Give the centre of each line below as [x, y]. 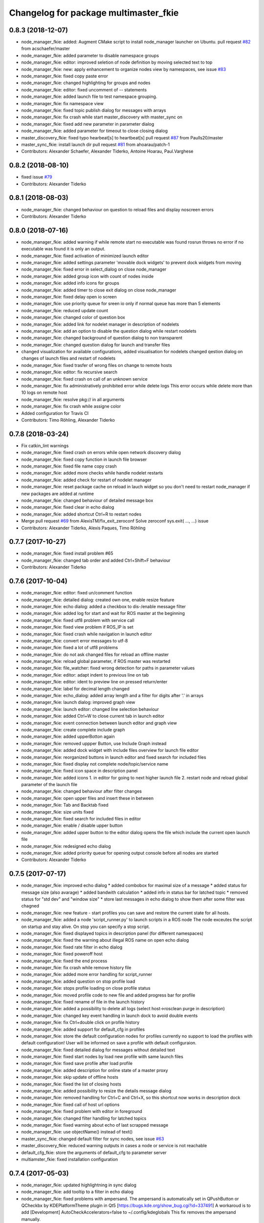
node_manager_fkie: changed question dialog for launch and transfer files [96, 344]
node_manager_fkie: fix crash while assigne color [71, 407]
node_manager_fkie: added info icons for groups [70, 283]
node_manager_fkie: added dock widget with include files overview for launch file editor [110, 750]
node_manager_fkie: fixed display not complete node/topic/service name [95, 764]
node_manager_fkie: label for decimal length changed [75, 689]
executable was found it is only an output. [63, 249]
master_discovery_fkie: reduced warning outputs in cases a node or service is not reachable [114, 1146]
